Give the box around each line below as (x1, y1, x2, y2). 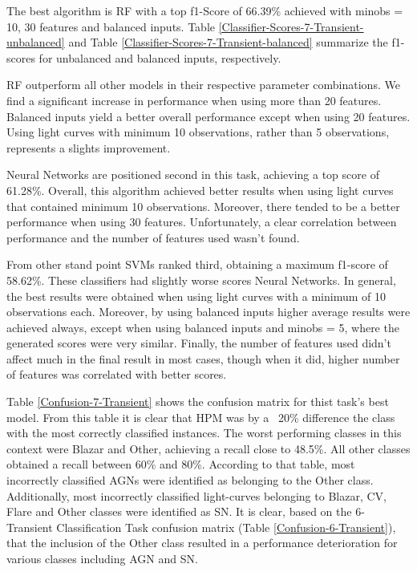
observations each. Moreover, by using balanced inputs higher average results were (6, 303, 411, 320)
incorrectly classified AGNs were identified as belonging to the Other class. (6, 472, 374, 489)
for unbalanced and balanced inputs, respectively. (38, 49, 281, 66)
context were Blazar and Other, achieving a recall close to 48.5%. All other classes (6, 440, 411, 456)
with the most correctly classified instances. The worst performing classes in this (6, 424, 402, 441)
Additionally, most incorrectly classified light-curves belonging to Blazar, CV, (6, 487, 387, 504)
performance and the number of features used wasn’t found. (6, 229, 300, 245)
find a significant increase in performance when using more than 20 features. (6, 91, 382, 108)
